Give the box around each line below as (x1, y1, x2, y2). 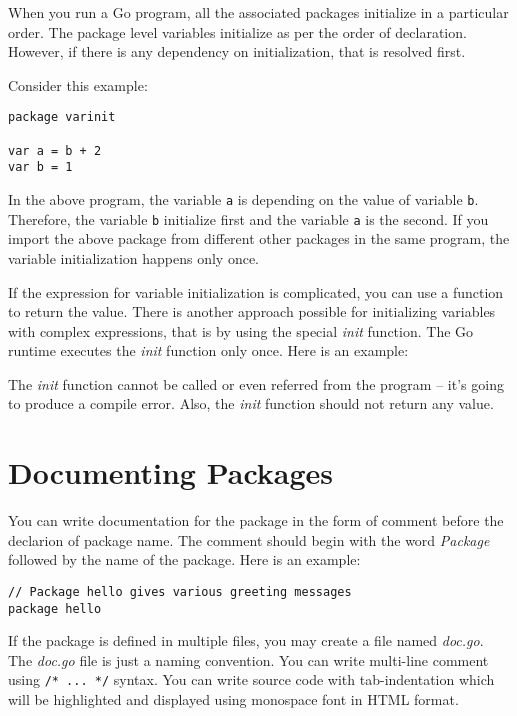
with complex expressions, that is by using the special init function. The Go (8, 320, 474, 341)
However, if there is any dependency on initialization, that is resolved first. (8, 41, 466, 62)
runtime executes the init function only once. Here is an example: (8, 340, 409, 361)
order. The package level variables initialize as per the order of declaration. (8, 21, 467, 42)
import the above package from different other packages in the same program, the (8, 228, 510, 249)
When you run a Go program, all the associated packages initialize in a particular (8, 2, 509, 22)
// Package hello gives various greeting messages (8, 584, 352, 599)
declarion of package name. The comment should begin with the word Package (8, 529, 490, 550)
